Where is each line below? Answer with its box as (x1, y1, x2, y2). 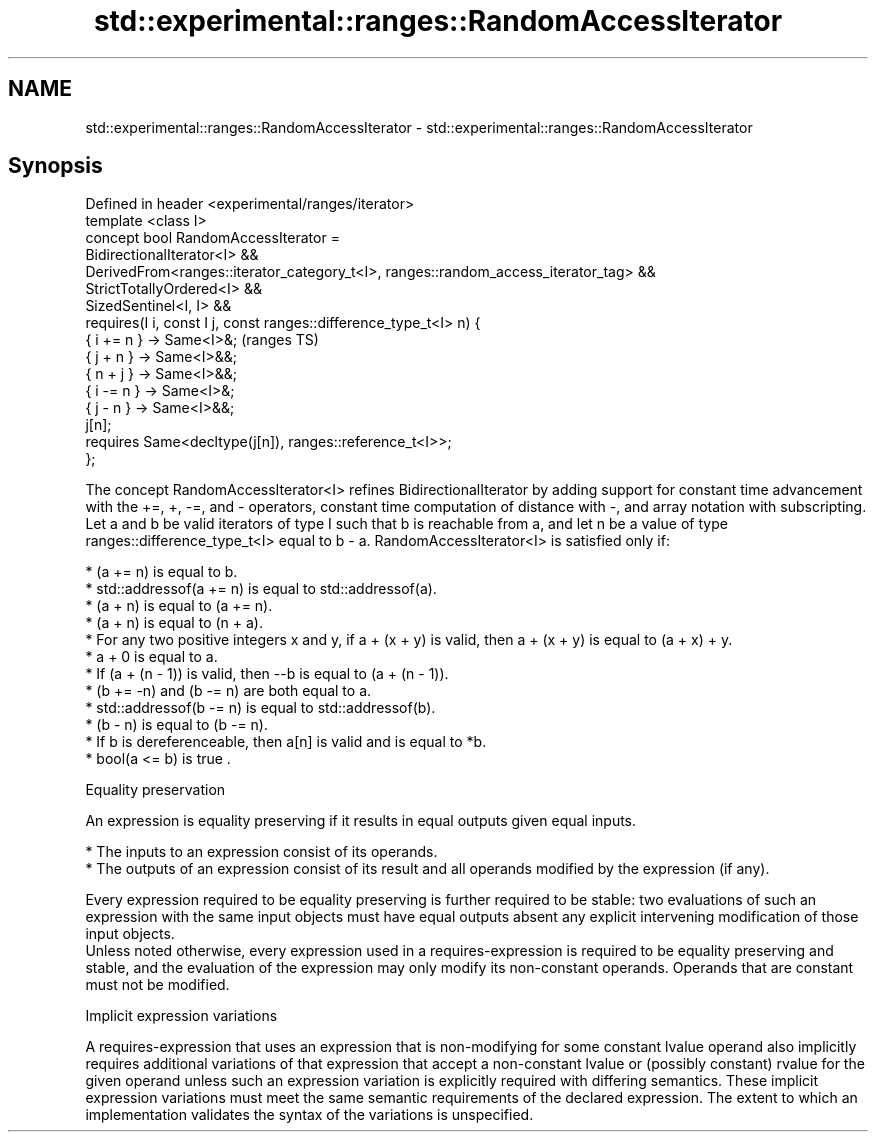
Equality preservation (85, 781, 226, 799)
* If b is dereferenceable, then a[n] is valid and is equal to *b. (85, 733, 487, 751)
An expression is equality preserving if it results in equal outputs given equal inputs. (85, 812, 637, 830)
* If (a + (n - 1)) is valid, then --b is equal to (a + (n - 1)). (85, 665, 449, 683)
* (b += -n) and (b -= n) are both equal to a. (85, 682, 372, 700)
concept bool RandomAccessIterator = (85, 229, 340, 247)
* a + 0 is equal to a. (85, 648, 218, 666)
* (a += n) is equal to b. (85, 563, 238, 581)
